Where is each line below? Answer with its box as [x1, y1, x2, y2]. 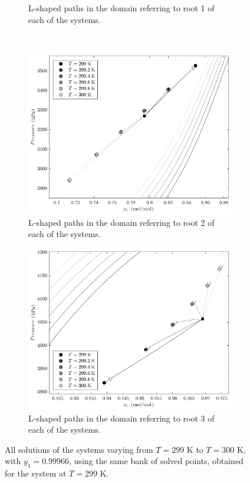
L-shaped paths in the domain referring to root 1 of [28, 2, 215, 14]
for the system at [5, 467, 67, 479]
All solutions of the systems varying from [5, 443, 153, 455]
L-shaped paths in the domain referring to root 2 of [28, 216, 215, 228]
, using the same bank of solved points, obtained [69, 455, 244, 467]
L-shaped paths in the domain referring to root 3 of [28, 411, 215, 424]
